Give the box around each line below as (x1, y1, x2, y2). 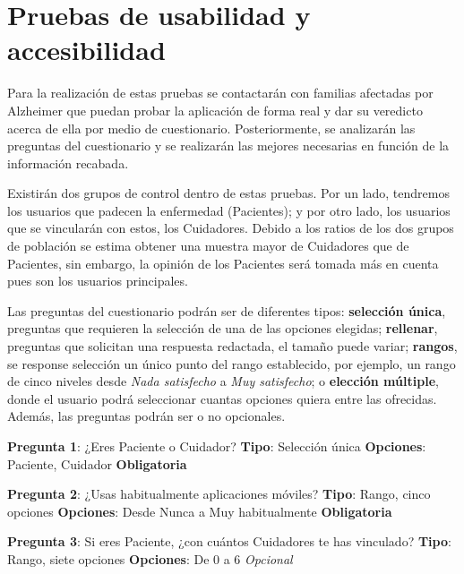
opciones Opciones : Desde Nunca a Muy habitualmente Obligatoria (7, 501, 392, 520)
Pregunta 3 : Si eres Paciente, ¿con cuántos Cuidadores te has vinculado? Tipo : (7, 532, 451, 551)
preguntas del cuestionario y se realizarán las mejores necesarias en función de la (7, 136, 450, 155)
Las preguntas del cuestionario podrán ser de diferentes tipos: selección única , (7, 301, 446, 320)
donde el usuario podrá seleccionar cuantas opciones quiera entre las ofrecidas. (7, 389, 437, 407)
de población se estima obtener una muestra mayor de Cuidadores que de (7, 236, 409, 255)
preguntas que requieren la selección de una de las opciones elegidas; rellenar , (7, 319, 438, 338)
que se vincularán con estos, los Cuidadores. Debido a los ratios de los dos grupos (7, 218, 454, 237)
